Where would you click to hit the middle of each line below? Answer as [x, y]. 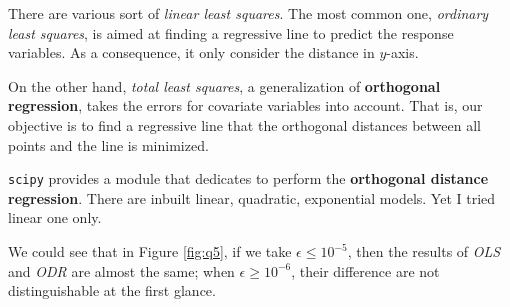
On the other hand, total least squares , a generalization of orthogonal [224, 85]
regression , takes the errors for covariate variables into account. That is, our [245, 105]
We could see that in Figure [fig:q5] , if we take [150, 251]
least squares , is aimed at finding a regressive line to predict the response [231, 32]
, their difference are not [365, 270]
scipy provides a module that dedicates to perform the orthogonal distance [248, 178]
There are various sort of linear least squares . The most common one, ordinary [248, 13]
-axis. [402, 52]
